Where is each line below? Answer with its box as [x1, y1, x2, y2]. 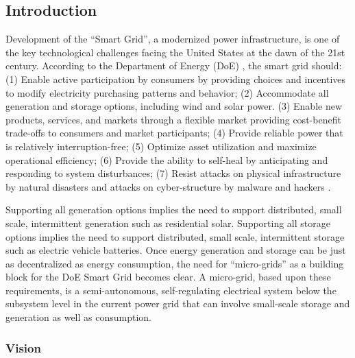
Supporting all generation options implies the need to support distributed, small [5, 202, 342, 217]
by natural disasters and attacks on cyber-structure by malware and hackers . [5, 179, 331, 193]
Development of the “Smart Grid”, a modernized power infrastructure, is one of [5, 32, 340, 46]
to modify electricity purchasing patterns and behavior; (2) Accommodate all [5, 85, 329, 99]
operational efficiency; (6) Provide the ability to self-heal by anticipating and [5, 152, 328, 167]
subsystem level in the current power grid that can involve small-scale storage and [5, 296, 350, 311]
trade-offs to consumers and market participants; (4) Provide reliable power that [5, 126, 343, 140]
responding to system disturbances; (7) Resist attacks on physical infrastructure [5, 166, 341, 180]
